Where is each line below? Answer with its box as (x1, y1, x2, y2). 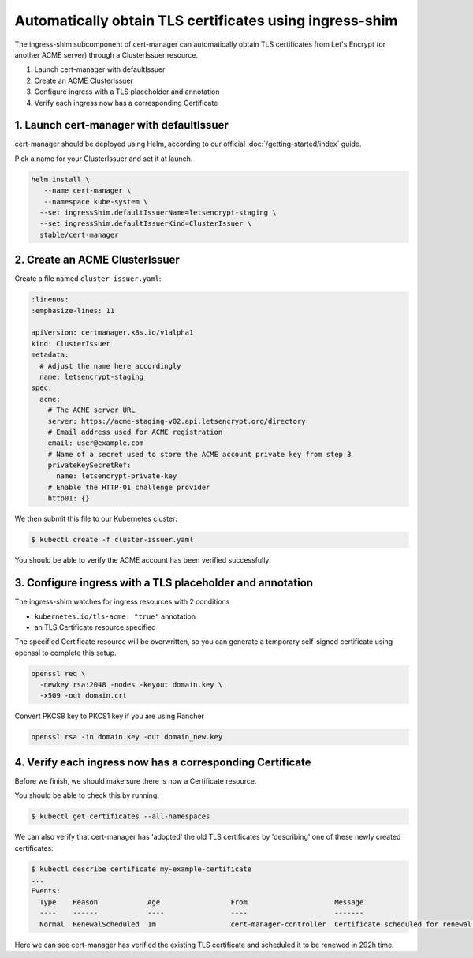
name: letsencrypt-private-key (56, 472, 177, 481)
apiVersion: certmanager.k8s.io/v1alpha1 (31, 328, 194, 337)
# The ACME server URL (47, 406, 136, 414)
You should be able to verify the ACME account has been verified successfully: (14, 556, 272, 565)
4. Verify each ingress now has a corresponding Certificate (14, 755, 311, 769)
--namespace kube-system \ (43, 197, 148, 206)
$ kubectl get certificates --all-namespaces (31, 812, 210, 821)
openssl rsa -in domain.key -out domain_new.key (31, 732, 223, 742)
